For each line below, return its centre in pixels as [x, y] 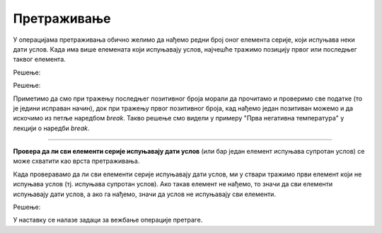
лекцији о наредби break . [51, 128]
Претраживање [62, 18]
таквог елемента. [40, 59]
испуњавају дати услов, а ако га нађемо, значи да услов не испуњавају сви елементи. [144, 194]
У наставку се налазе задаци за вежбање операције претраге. [108, 220]
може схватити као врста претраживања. [76, 161]
